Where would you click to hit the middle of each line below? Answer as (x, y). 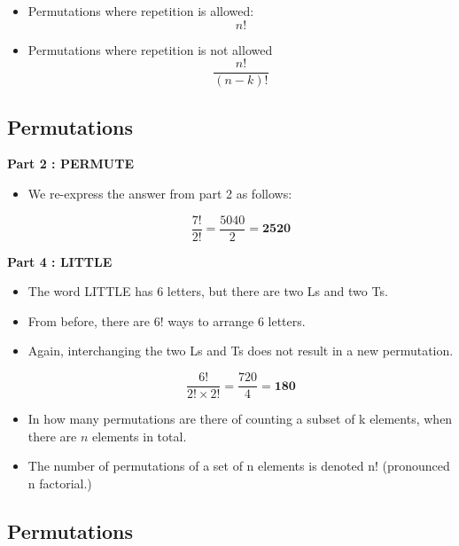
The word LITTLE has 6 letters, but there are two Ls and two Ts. (208, 291)
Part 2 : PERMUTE (71, 164)
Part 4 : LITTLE (60, 261)
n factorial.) (60, 483)
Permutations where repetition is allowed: (141, 11)
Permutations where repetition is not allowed (150, 49)
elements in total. (140, 436)
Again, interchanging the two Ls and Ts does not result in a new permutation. (241, 351)
